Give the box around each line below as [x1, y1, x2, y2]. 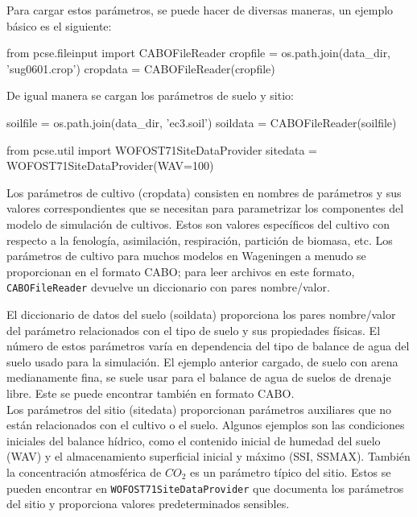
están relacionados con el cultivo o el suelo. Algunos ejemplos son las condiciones [6, 416, 405, 433]
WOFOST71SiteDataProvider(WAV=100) [6, 157, 214, 174]
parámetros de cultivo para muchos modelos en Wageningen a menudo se [6, 247, 366, 264]
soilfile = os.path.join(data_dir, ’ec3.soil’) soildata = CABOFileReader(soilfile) [6, 114, 397, 130]
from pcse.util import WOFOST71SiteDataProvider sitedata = [6, 141, 317, 158]
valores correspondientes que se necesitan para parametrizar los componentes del [6, 200, 404, 217]
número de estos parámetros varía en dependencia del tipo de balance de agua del [6, 337, 410, 354]
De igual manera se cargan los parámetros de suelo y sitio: [6, 87, 294, 104]
